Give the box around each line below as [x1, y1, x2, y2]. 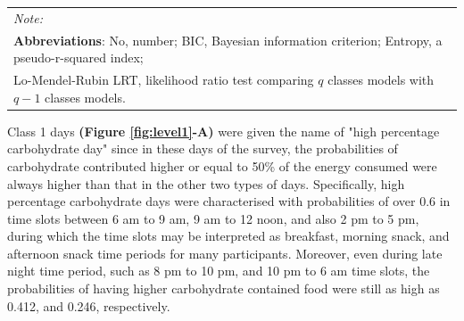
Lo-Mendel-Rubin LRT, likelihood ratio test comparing [13, 70, 314, 89]
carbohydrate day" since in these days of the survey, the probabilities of [7, 139, 398, 158]
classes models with [327, 70, 435, 89]
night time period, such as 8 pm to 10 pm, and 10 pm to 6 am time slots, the [7, 261, 430, 280]
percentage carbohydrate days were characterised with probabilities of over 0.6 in [7, 192, 451, 210]
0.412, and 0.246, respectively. [7, 296, 170, 315]
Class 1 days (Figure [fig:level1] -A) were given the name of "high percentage [7, 121, 440, 140]
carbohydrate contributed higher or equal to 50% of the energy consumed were [7, 156, 437, 175]
